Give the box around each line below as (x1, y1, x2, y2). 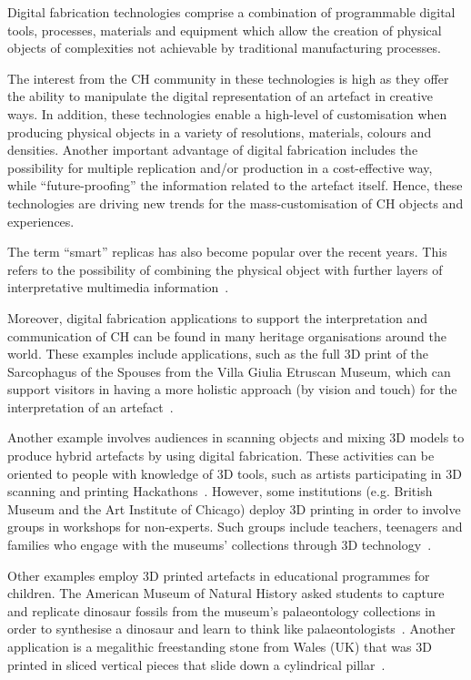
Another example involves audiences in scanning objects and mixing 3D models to (7, 428, 465, 447)
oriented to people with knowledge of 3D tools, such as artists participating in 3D (7, 463, 462, 482)
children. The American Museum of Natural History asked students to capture (7, 584, 445, 603)
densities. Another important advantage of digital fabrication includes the (7, 140, 418, 159)
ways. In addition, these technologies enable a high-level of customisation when (7, 104, 447, 123)
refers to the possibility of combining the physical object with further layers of (7, 259, 443, 279)
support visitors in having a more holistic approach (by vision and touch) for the (7, 380, 457, 399)
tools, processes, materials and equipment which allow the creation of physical (7, 20, 442, 39)
